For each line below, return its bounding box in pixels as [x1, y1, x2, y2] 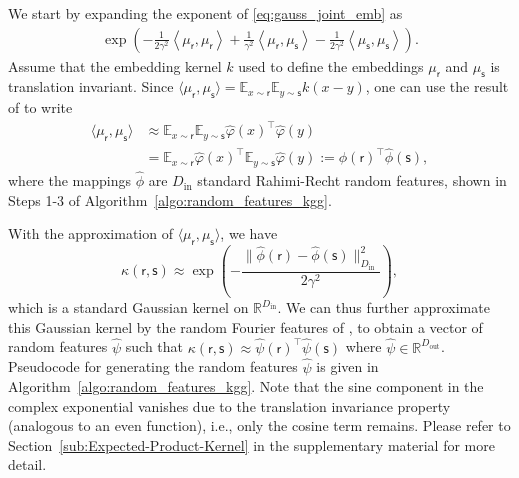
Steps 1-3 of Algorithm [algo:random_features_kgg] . [8, 189, 332, 210]
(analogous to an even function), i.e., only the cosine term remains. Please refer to [8, 415, 511, 436]
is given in [316, 356, 379, 377]
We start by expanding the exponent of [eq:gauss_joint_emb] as [8, 3, 403, 23]
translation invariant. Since [8, 76, 174, 97]
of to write [8, 97, 73, 118]
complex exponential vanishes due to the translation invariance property [8, 395, 451, 416]
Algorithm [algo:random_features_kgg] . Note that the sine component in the [8, 376, 484, 397]
